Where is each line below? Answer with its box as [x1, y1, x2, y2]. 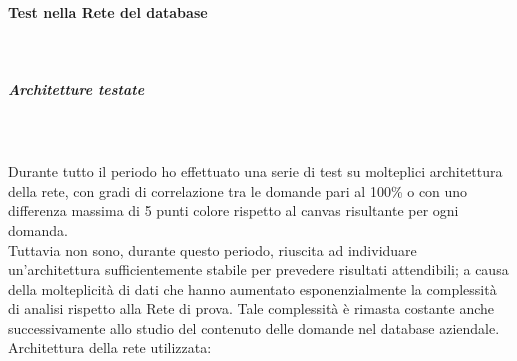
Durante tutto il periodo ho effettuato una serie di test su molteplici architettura [8, 161, 503, 182]
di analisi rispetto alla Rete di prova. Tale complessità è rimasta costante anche [8, 298, 495, 319]
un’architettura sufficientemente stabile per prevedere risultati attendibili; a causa [8, 259, 509, 280]
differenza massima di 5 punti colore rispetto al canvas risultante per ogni [8, 200, 459, 221]
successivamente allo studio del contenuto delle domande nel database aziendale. [8, 317, 500, 338]
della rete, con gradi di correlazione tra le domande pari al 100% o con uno [8, 180, 468, 201]
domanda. [8, 219, 68, 240]
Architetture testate [8, 78, 145, 99]
